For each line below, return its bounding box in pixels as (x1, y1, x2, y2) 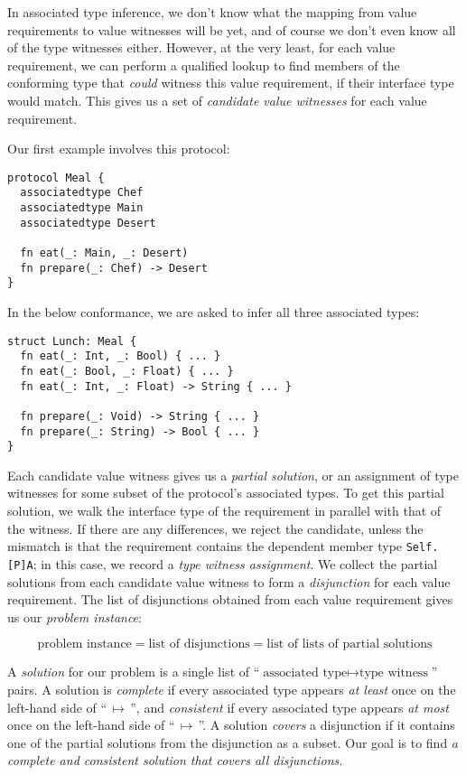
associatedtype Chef (20, 186, 144, 200)
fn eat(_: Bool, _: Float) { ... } (20, 364, 234, 378)
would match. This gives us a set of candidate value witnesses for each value (7, 90, 427, 109)
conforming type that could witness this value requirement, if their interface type (7, 73, 454, 92)
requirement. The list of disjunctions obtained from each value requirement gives (7, 590, 453, 609)
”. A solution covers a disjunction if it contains (198, 715, 455, 734)
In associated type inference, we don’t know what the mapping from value (7, 3, 417, 21)
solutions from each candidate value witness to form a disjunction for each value (7, 572, 451, 591)
